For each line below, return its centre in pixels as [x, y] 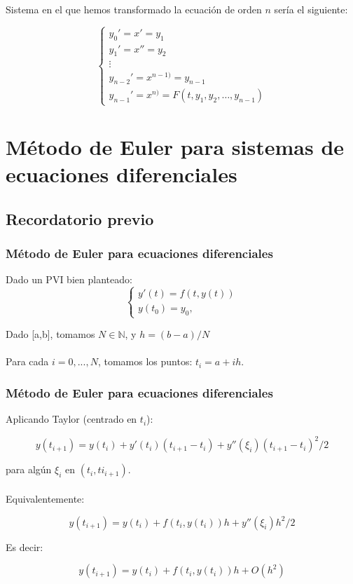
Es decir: [25, 546]
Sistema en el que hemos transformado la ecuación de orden [134, 9]
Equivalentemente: [45, 498]
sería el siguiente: [311, 9]
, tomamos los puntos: [145, 361]
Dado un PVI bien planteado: [69, 279]
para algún [29, 469]
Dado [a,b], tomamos [50, 334]
